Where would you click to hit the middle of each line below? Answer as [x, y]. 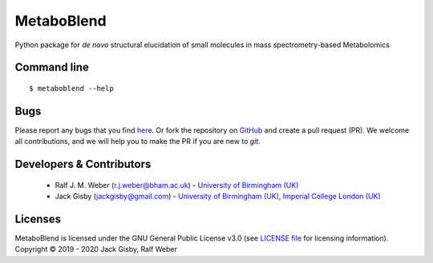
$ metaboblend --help [71, 88]
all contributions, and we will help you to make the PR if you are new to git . [138, 141]
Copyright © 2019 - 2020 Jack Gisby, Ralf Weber [96, 249]
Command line [52, 68]
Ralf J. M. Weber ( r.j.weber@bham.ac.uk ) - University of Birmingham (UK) [177, 185]
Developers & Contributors [83, 164]
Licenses [38, 219]
